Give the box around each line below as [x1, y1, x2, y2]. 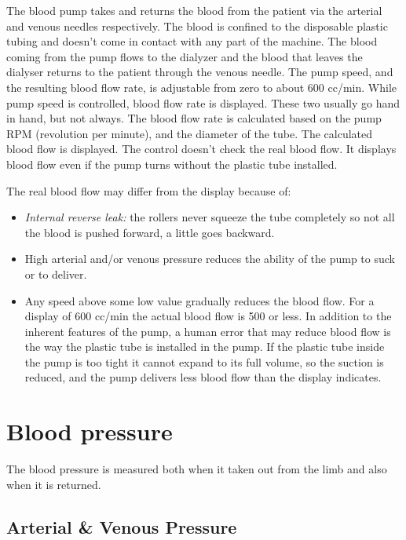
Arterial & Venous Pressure [6, 514, 237, 538]
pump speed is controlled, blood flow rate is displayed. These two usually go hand [6, 94, 401, 111]
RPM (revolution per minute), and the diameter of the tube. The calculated [6, 125, 373, 141]
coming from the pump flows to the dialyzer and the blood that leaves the [6, 48, 363, 64]
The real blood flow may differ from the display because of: [6, 182, 291, 199]
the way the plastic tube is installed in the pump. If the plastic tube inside [24, 338, 385, 355]
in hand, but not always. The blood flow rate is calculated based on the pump [6, 110, 382, 126]
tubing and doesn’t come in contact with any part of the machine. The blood [6, 33, 378, 49]
